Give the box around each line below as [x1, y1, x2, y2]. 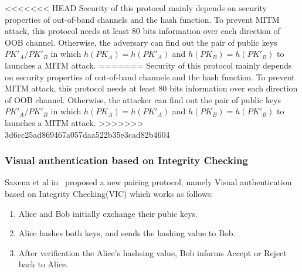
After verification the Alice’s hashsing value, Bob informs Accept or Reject [18, 246, 287, 259]
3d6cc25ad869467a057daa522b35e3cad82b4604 [5, 128, 170, 140]
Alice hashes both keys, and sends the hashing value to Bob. [18, 227, 236, 239]
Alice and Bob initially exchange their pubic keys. [18, 207, 198, 219]
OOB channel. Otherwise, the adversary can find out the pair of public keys [5, 36, 277, 48]
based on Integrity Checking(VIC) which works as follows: [5, 187, 213, 199]
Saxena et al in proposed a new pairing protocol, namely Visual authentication [5, 176, 292, 188]
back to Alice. [18, 258, 69, 270]
